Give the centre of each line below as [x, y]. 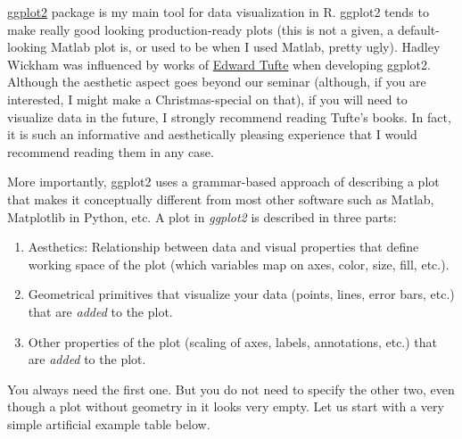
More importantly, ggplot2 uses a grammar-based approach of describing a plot [223, 182]
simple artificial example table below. [109, 423]
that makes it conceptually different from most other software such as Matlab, [221, 199]
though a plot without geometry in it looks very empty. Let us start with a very [226, 406]
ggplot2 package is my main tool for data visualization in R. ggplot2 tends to [218, 12]
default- [418, 29]
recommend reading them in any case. [111, 151]
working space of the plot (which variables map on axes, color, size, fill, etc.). [239, 264]
